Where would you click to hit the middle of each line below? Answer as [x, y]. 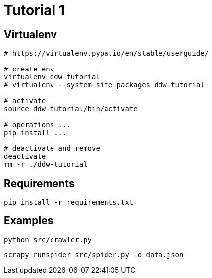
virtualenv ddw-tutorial [52, 77]
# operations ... [37, 125]
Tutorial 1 [34, 10]
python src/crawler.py [48, 240]
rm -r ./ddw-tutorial [46, 165]
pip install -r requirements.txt [69, 202]
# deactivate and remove [52, 149]
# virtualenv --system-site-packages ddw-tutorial [104, 85]
